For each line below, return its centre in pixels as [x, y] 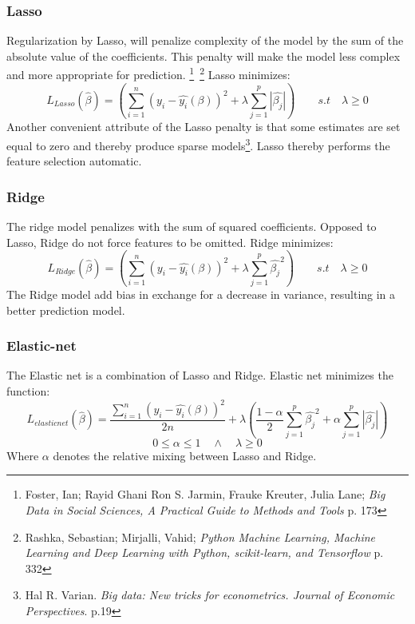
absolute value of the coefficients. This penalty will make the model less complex [204, 56]
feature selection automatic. [74, 161]
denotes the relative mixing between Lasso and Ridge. [185, 455]
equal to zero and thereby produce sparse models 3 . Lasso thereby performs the [198, 144]
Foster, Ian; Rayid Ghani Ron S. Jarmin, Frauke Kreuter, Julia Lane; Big [205, 494]
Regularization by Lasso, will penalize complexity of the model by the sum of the [205, 40]
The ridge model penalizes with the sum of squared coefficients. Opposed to [192, 227]
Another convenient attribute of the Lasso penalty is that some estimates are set [204, 127]
